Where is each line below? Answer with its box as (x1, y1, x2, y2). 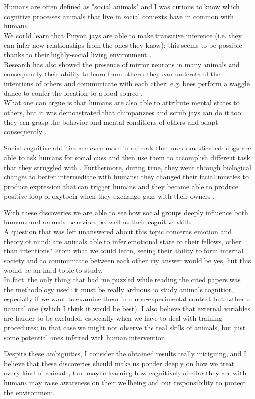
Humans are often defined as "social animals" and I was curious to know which (4, 1, 240, 11)
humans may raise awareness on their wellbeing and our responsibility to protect (4, 377, 246, 387)
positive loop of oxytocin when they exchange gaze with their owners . (4, 191, 215, 201)
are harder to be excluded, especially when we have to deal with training (4, 313, 223, 323)
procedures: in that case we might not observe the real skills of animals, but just (4, 323, 246, 332)
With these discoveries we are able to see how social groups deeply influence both (4, 207, 248, 217)
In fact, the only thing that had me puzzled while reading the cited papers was (4, 274, 241, 285)
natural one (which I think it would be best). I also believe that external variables (4, 303, 251, 313)
